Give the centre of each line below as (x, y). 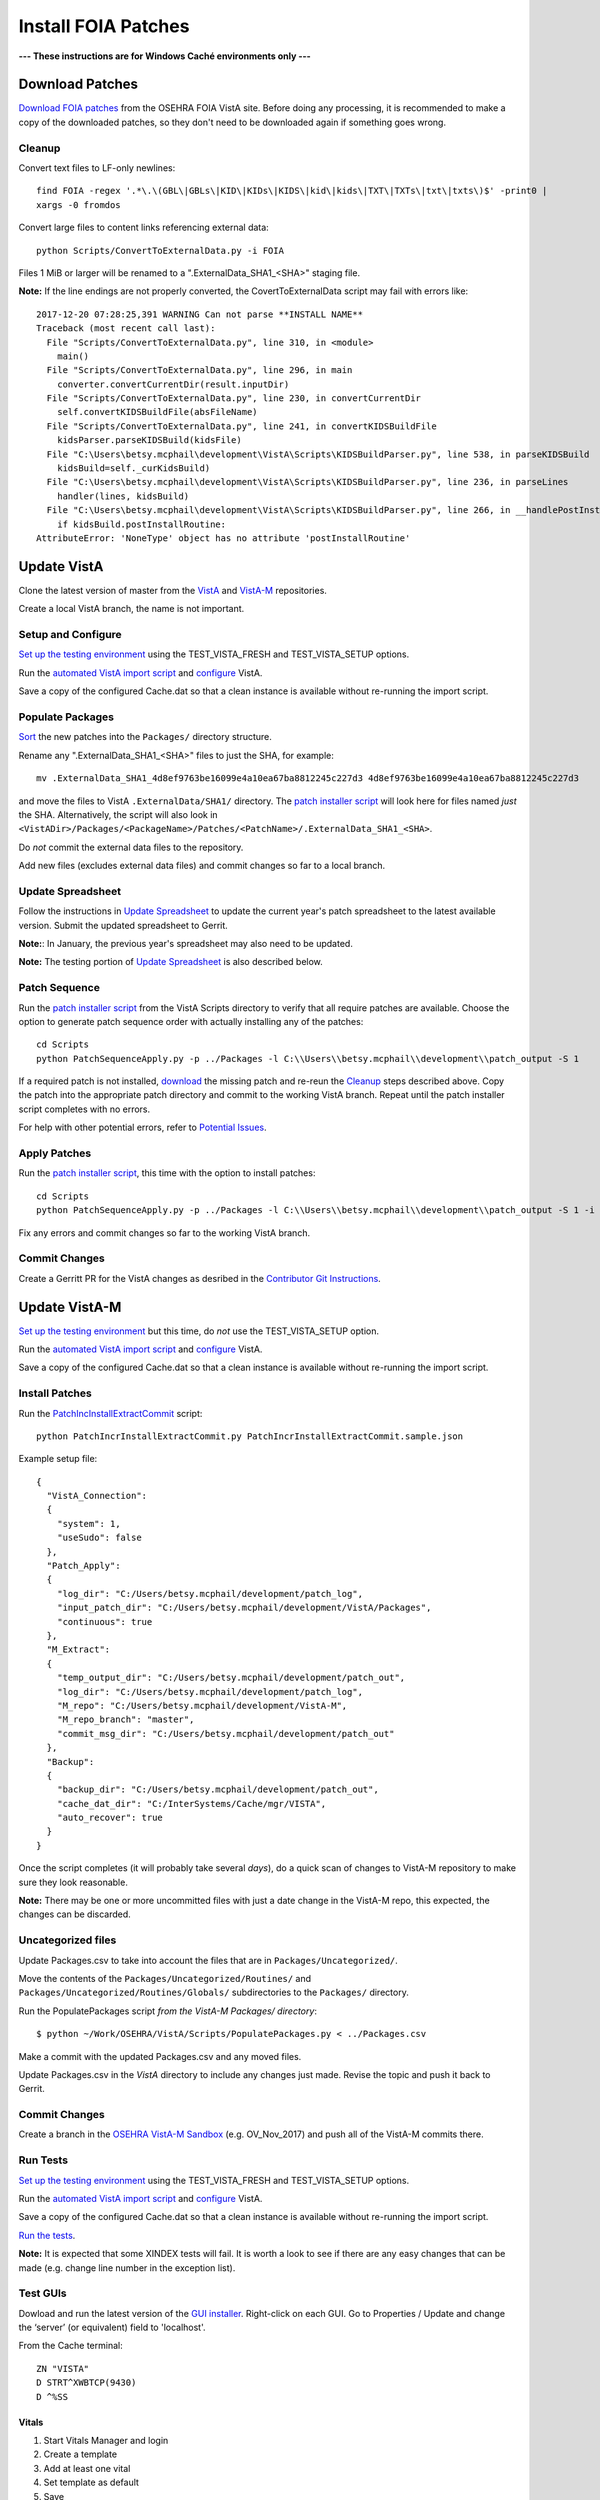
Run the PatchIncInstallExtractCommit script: (110, 1413)
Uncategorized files (67, 1940)
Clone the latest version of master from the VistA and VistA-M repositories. (172, 590)
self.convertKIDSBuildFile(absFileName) (157, 412)
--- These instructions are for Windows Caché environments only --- (165, 56)
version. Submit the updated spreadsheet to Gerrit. (123, 925)
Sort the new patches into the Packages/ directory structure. (145, 737)
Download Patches (78, 84)
